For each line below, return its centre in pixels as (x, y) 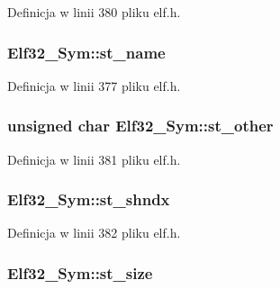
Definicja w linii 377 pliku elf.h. (94, 85)
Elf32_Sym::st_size (80, 272)
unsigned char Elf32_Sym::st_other (140, 126)
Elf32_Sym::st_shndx (89, 199)
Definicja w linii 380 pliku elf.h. (94, 12)
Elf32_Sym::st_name (86, 52)
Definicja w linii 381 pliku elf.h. (94, 159)
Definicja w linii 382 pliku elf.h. (94, 233)
